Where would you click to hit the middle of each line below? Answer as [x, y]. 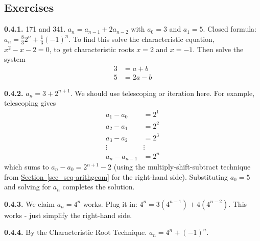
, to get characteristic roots [92, 49]
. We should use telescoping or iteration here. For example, [162, 93]
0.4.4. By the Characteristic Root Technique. [76, 232]
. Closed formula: [230, 29]
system [15, 59]
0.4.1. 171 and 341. [35, 29]
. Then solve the [218, 49]
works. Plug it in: [110, 203]
